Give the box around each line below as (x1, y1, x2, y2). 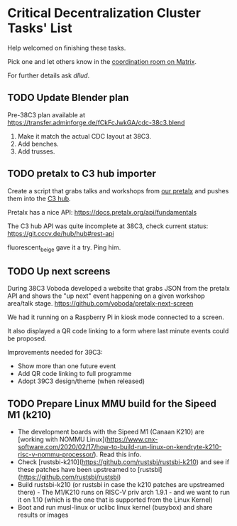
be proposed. (7, 334, 47, 343)
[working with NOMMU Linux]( (17, 435, 108, 444)
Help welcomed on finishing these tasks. (7, 43, 126, 52)
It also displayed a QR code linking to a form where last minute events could (7, 327, 229, 336)
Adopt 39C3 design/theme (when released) (17, 377, 145, 385)
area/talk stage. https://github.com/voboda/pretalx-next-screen (7, 299, 194, 308)
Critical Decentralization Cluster (7, 5, 201, 21)
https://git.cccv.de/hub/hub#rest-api (7, 229, 115, 237)
